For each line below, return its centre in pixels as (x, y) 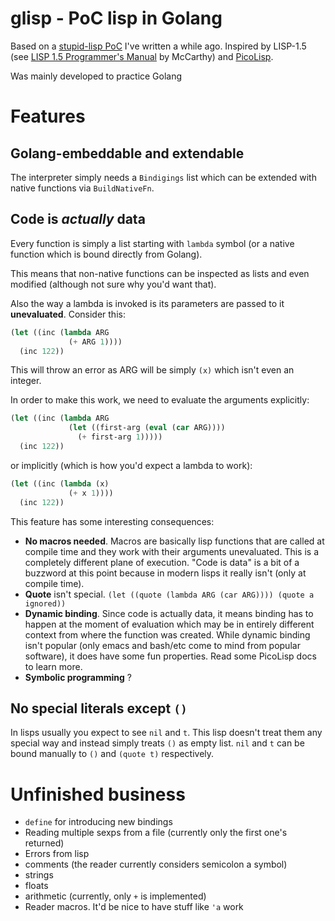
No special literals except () (99, 708)
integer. (26, 381)
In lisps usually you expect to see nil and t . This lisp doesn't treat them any (166, 733)
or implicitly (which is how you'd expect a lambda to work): (131, 465)
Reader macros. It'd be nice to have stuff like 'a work (134, 907)
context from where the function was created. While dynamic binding (167, 634)
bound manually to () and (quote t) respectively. (112, 754)
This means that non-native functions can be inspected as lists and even (160, 273)
